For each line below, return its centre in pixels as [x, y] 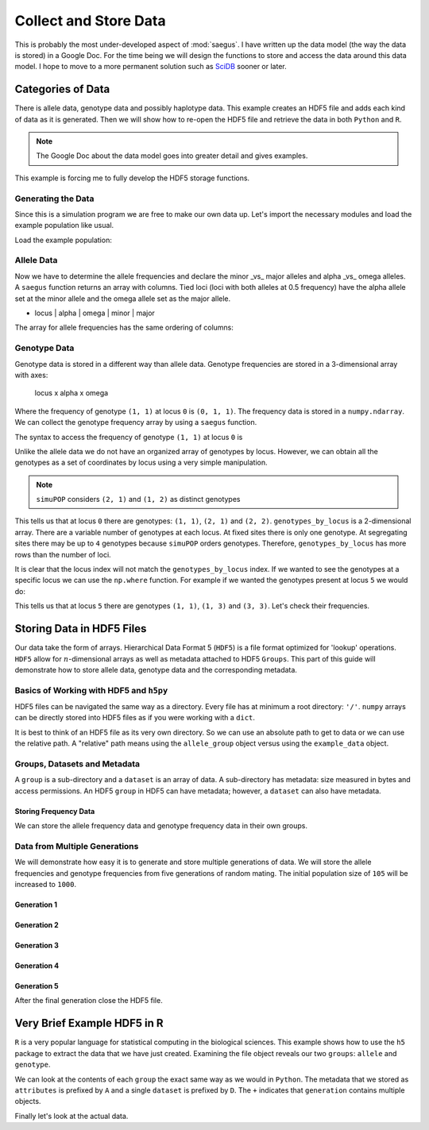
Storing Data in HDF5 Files [81, 629]
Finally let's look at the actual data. [71, 1116]
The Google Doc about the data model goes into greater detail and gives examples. [172, 156]
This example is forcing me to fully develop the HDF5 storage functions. [132, 178]
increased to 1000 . [46, 885]
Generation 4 [37, 966]
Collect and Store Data [90, 21]
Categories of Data [62, 89]
